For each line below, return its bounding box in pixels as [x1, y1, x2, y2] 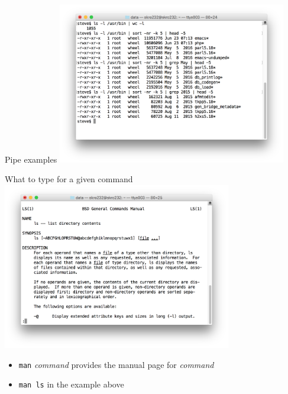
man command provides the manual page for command [18, 358, 214, 370]
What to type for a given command [5, 173, 133, 185]
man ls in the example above [18, 378, 124, 390]
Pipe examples [5, 153, 57, 165]
